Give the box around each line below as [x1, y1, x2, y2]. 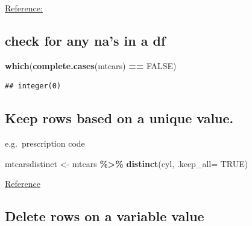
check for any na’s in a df [5, 31, 166, 49]
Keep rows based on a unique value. [5, 109, 234, 127]
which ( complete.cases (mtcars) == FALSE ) [5, 59, 177, 72]
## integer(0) [5, 82, 61, 91]
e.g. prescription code [5, 137, 85, 150]
